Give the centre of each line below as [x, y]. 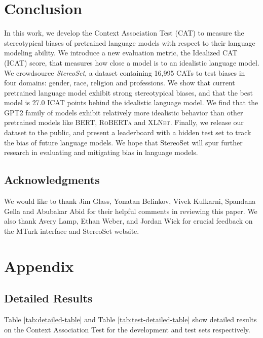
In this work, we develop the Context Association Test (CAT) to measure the [124, 33]
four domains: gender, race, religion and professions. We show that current [120, 83]
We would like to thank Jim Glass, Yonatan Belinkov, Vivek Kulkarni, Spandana [130, 201]
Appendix [39, 266]
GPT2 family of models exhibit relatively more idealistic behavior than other [124, 112]
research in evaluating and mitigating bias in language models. [101, 152]
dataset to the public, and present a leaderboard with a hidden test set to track [128, 132]
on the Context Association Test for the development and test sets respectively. [127, 329]
